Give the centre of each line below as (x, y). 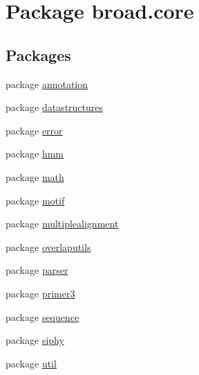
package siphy (35, 340)
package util (31, 363)
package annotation (47, 84)
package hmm (35, 154)
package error (34, 130)
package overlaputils (48, 246)
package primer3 (40, 293)
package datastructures (55, 107)
